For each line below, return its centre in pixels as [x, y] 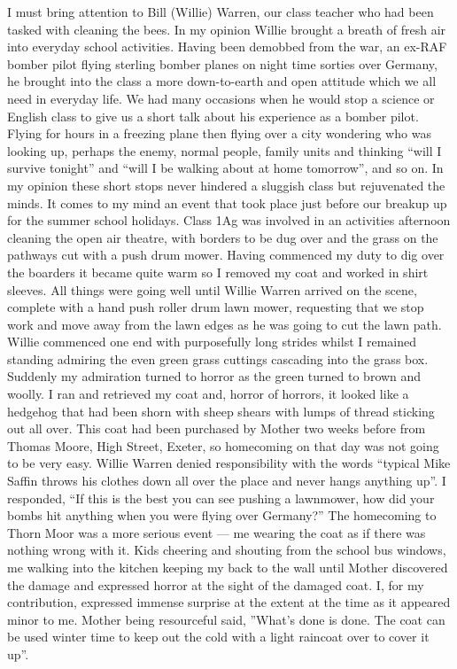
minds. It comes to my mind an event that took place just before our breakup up [227, 202]
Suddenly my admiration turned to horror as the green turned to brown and [214, 376]
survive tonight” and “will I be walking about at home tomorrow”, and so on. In [225, 168]
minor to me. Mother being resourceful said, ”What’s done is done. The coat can [226, 619]
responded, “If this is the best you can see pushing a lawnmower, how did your [221, 498]
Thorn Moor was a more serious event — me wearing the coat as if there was [217, 532]
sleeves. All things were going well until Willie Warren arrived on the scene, [212, 289]
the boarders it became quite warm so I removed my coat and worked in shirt [218, 272]
